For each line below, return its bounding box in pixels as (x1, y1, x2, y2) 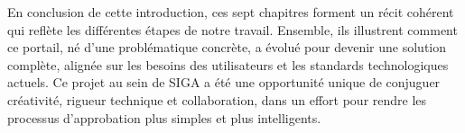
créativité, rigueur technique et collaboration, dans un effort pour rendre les (7, 90, 427, 109)
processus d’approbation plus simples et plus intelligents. (7, 108, 321, 127)
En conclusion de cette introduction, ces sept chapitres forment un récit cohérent (7, 3, 454, 21)
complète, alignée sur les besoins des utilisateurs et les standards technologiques (7, 55, 449, 74)
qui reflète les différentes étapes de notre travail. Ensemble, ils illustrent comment (7, 20, 458, 39)
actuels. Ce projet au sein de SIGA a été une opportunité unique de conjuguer (7, 73, 441, 92)
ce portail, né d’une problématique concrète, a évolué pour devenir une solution (7, 38, 447, 57)
